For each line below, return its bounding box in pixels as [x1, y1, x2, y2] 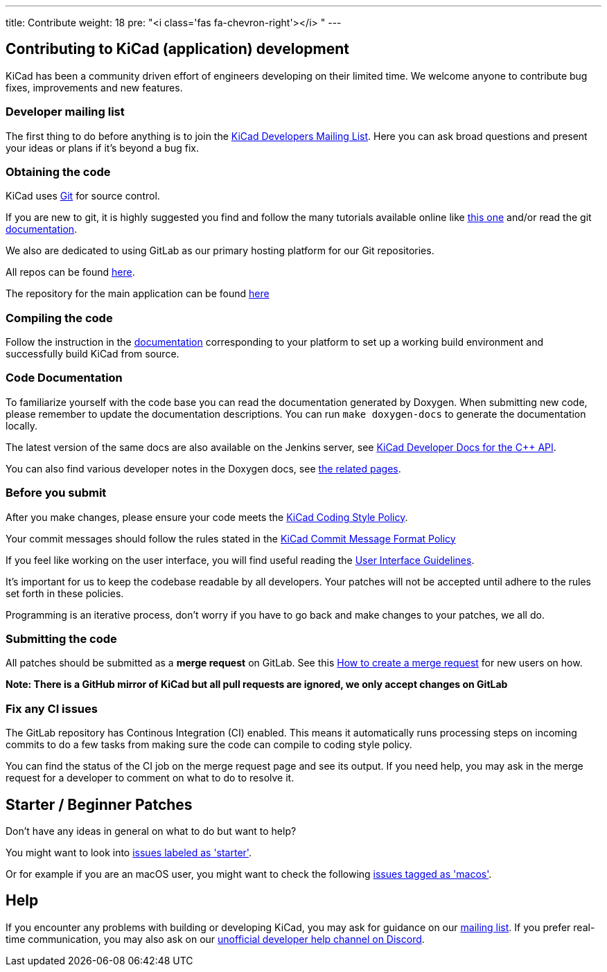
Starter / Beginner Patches [6, 795, 193, 813]
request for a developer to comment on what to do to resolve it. [6, 772, 294, 784]
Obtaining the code [6, 164, 111, 179]
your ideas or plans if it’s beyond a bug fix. [6, 141, 199, 154]
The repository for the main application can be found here [6, 288, 270, 300]
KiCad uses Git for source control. [6, 190, 160, 202]
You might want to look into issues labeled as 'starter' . [6, 846, 252, 858]
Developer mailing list [6, 105, 125, 119]
